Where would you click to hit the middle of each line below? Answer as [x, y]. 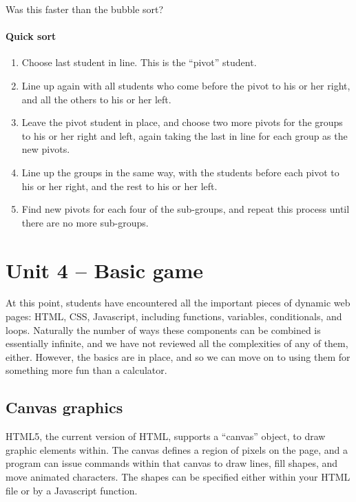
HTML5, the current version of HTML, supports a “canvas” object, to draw [166, 436]
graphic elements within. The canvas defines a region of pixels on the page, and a [177, 449]
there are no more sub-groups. [85, 222]
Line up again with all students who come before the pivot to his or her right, [186, 85]
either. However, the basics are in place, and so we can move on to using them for [178, 356]
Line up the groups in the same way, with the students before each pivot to [180, 172]
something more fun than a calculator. [86, 370]
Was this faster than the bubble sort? [85, 9]
